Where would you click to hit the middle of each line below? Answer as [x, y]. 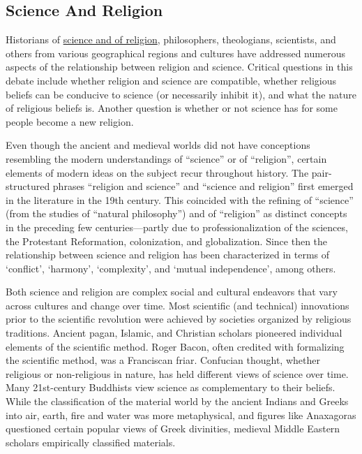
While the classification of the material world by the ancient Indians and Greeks [177, 401]
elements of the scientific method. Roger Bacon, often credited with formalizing [175, 346]
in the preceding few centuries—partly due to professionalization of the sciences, [177, 227]
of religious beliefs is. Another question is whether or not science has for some [172, 108]
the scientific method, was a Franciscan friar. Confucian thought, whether [163, 360]
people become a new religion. [70, 121]
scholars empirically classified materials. [91, 442]
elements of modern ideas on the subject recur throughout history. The [157, 172]
